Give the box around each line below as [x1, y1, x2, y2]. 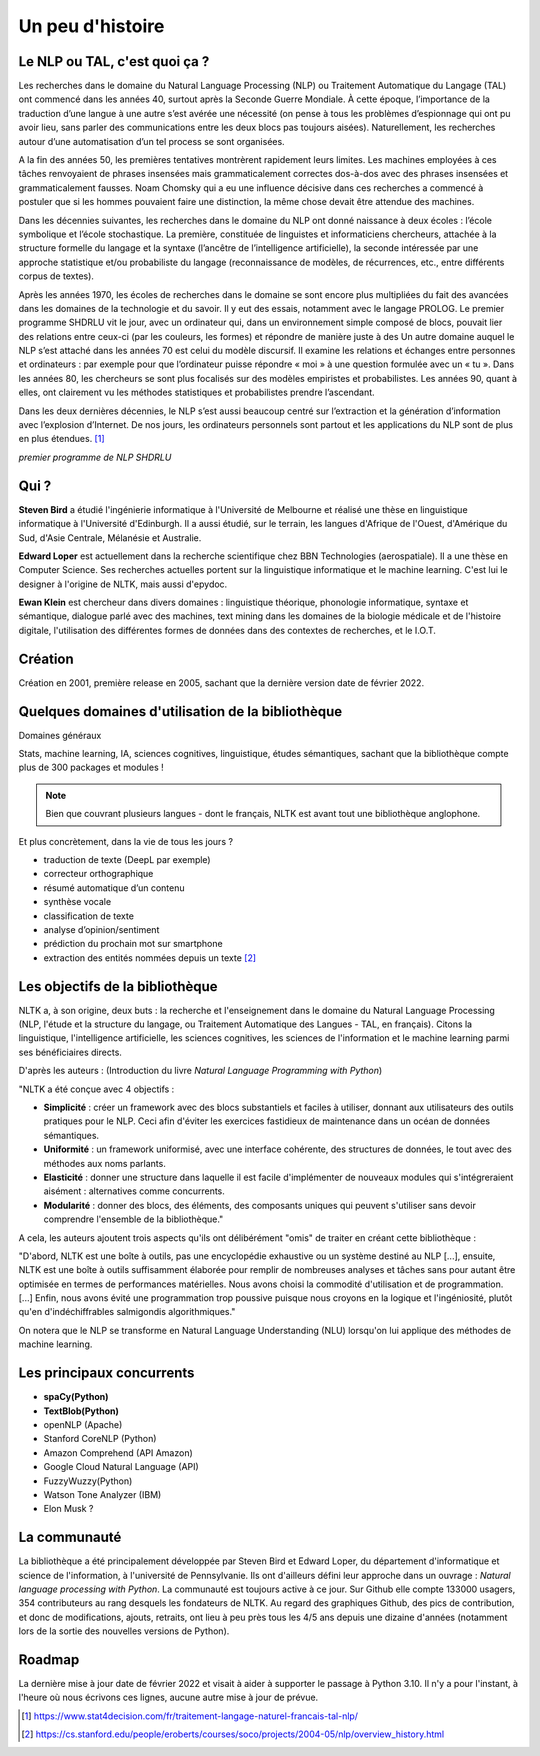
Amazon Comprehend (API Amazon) [43, 1446, 194, 1459]
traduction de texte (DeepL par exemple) [43, 854, 211, 866]
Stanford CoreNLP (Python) [43, 1433, 157, 1445]
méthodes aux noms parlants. [43, 1157, 167, 1169]
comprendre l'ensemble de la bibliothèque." [43, 1213, 224, 1225]
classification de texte [43, 910, 135, 922]
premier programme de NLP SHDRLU [18, 451, 172, 463]
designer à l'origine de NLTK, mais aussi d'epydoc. [18, 578, 228, 590]
